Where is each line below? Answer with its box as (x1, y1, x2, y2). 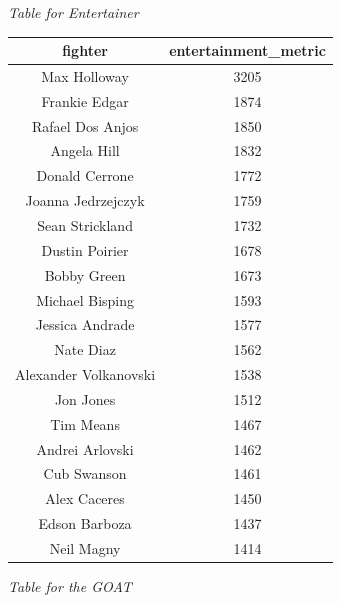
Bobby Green (44, 264, 126, 285)
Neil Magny (49, 537, 121, 558)
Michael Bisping (36, 289, 135, 310)
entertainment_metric (169, 40, 326, 61)
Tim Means (50, 413, 120, 434)
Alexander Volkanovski (15, 364, 156, 385)
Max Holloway (41, 65, 129, 86)
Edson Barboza (38, 513, 132, 534)
